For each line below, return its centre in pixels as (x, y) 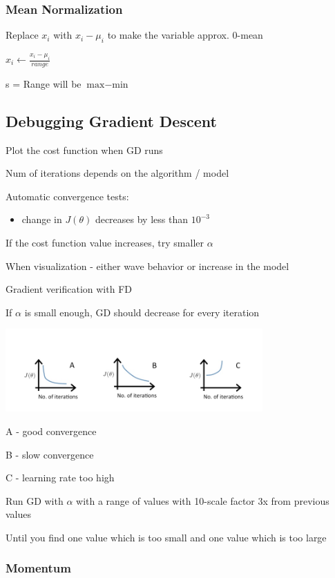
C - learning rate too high (60, 478)
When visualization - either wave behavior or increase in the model (147, 266)
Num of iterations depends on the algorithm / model (117, 173)
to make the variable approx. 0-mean (185, 35)
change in (42, 219)
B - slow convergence (50, 454)
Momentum (38, 568)
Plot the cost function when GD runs (84, 150)
